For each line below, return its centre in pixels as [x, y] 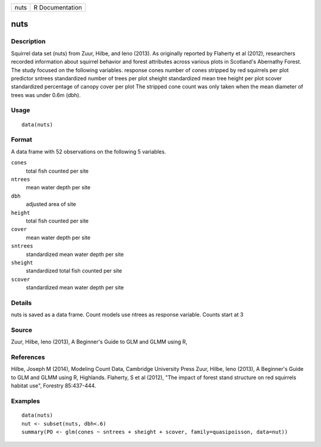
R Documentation [58, 7]
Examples [26, 401]
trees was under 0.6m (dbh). [46, 95]
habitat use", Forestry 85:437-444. [53, 386]
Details [21, 302]
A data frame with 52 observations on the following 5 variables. [89, 151]
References [28, 357]
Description [28, 42]
